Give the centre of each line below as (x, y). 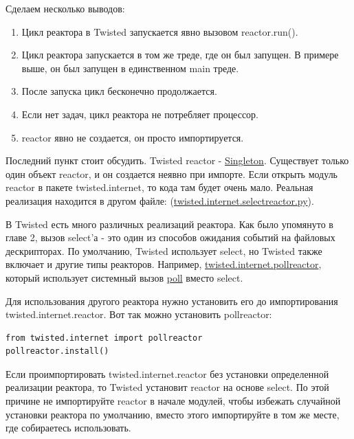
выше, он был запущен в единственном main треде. (130, 68)
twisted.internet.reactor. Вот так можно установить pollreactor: (139, 314)
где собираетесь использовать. (68, 428)
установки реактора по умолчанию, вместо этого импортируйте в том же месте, (173, 414)
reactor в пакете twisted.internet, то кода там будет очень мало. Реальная (159, 187)
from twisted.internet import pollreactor (104, 338)
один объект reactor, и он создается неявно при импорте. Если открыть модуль (172, 173)
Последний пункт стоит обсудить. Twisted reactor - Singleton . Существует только (177, 160)
